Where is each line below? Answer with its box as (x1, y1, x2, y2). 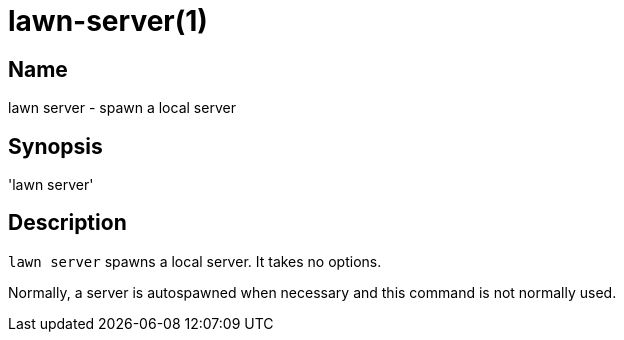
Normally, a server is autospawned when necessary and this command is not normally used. (8, 283, 617, 301)
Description (8, 210, 127, 236)
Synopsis (8, 133, 103, 159)
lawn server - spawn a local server (8, 99, 236, 117)
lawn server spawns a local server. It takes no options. (8, 252, 382, 270)
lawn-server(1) (8, 4, 208, 38)
